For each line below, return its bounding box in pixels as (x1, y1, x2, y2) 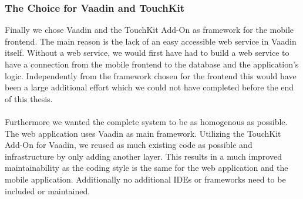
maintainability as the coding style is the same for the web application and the (5, 161, 288, 174)
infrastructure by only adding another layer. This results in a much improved (5, 150, 282, 162)
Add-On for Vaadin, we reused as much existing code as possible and (5, 139, 253, 151)
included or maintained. (5, 184, 90, 197)
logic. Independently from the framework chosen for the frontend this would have (5, 69, 297, 82)
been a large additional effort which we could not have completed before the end (5, 81, 294, 93)
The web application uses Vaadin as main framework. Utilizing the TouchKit (5, 127, 281, 139)
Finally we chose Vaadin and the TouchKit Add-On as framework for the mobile (5, 23, 294, 36)
